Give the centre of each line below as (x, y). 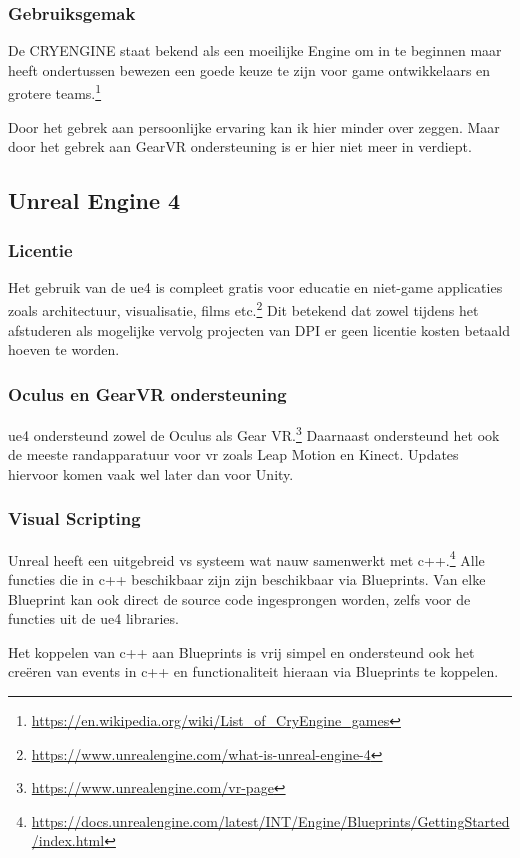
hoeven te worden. (64, 349)
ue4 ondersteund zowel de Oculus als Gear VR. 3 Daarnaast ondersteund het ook (254, 433)
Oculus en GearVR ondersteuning (147, 393)
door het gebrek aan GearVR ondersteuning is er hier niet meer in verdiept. (240, 146)
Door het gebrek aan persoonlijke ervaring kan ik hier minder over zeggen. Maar (254, 126)
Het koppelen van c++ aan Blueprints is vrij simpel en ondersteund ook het (241, 651)
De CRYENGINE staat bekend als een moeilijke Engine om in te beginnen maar (255, 50)
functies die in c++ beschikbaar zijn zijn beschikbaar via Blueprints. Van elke (247, 579)
